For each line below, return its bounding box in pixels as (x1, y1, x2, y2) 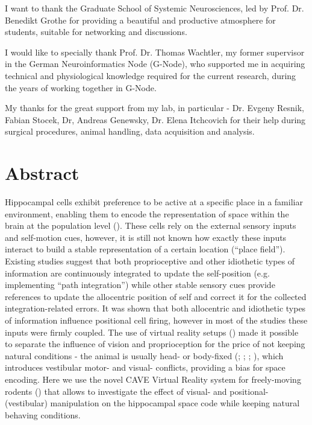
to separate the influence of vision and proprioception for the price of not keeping (5, 337, 305, 350)
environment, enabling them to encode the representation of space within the (5, 207, 289, 220)
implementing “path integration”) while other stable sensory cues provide (5, 278, 275, 291)
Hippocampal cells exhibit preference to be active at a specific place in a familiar (5, 196, 303, 208)
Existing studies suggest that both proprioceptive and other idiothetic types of (5, 255, 295, 267)
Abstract (5, 161, 80, 185)
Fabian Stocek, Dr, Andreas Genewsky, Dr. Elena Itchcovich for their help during (5, 113, 306, 126)
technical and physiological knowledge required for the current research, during (5, 69, 296, 81)
